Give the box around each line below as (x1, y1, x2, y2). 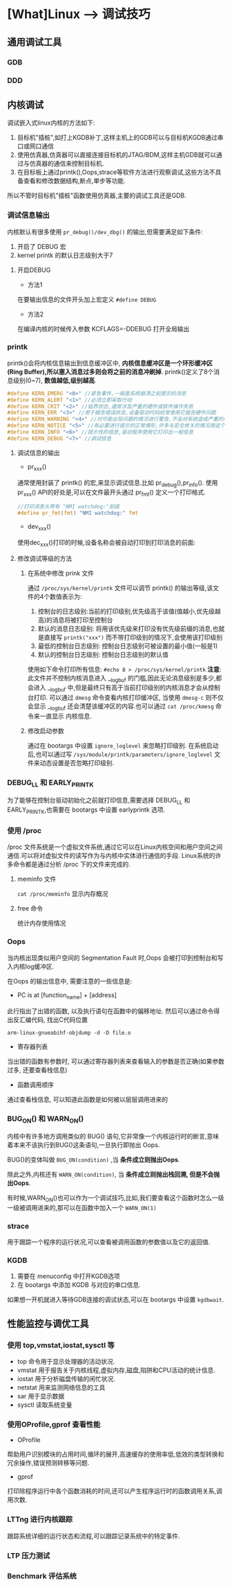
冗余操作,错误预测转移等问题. (7, 1459, 90, 1467)
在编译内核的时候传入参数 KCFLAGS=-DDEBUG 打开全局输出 (17, 324, 190, 333)
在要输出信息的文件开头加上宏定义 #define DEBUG (17, 295, 157, 304)
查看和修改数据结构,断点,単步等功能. (23, 177, 126, 185)
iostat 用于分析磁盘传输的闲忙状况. (17, 1375, 116, 1383)
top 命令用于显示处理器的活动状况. (17, 1358, 115, 1366)
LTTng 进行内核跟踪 (7, 1515, 73, 1525)
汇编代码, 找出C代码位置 (19, 1015, 88, 1024)
